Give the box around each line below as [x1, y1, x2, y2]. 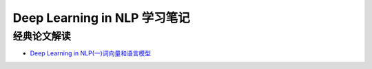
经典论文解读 [12, 30, 72, 42]
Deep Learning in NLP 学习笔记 [12, 10, 190, 25]
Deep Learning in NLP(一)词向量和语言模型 [30, 49, 152, 57]
